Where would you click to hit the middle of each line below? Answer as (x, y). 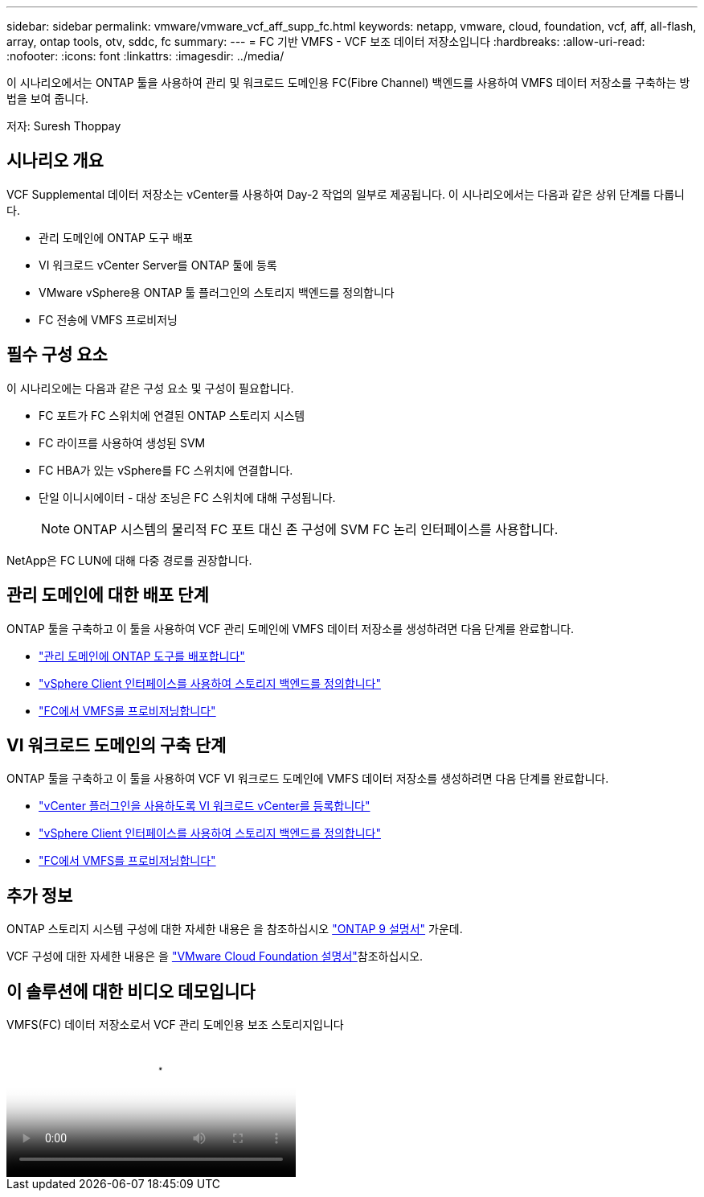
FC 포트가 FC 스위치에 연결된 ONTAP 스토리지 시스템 (172, 415)
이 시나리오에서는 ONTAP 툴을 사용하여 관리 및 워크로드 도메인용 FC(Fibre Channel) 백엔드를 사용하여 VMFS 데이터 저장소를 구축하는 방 (348, 82)
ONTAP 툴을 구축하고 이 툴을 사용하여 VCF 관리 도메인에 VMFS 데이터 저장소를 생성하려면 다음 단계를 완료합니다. (291, 628)
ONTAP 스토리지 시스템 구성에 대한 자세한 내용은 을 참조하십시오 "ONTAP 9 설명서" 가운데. (235, 929)
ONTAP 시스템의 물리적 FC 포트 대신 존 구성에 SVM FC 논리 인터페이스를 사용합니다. (316, 529)
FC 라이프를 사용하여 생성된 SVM (122, 442)
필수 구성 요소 (57, 355)
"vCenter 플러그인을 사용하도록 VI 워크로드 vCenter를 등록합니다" (205, 806)
